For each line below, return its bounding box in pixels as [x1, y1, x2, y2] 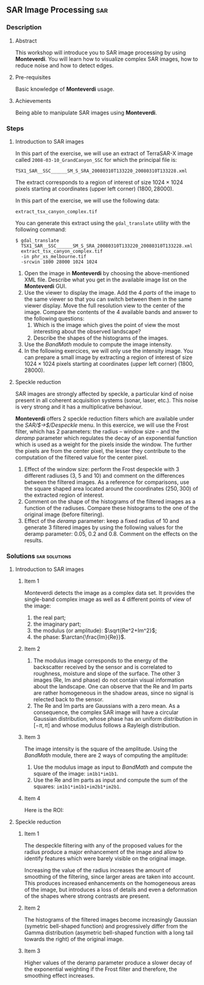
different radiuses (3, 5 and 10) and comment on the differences [24, 472, 185, 479]
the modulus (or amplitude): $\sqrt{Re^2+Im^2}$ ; [33, 627, 157, 634]
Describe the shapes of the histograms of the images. [33, 334, 169, 342]
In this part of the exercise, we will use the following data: [15, 197, 160, 204]
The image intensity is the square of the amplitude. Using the [24, 745, 178, 752]
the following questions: [24, 315, 85, 322]
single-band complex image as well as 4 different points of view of [24, 596, 192, 603]
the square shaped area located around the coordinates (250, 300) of [24, 485, 199, 492]
